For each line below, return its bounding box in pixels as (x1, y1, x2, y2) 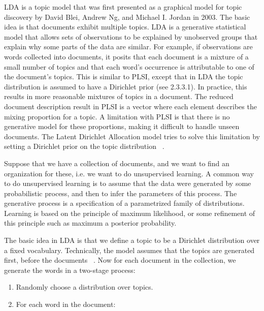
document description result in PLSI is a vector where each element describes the (4, 101, 257, 111)
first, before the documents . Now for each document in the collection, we (4, 255, 236, 265)
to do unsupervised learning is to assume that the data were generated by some (4, 178, 251, 189)
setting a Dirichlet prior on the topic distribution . (4, 141, 164, 151)
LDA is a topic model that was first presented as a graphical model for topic (4, 2, 242, 12)
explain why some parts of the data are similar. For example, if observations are (4, 41, 253, 52)
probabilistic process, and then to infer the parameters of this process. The (4, 188, 237, 198)
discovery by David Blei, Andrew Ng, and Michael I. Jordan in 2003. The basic (4, 11, 250, 22)
